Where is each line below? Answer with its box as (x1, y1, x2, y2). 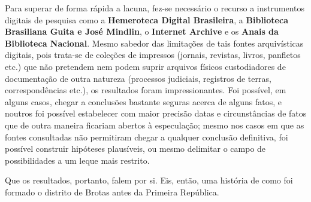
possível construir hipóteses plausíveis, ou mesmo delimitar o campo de (5, 142, 266, 155)
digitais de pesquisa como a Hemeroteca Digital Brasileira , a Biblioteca (5, 13, 288, 26)
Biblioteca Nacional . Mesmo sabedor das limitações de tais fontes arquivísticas (5, 36, 304, 49)
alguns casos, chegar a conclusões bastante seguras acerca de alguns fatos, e (5, 95, 282, 108)
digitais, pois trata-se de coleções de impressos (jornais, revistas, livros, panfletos (5, 48, 301, 61)
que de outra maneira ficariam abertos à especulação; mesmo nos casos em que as (5, 118, 304, 131)
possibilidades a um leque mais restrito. (5, 154, 150, 166)
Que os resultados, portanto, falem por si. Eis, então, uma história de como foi (5, 174, 293, 186)
